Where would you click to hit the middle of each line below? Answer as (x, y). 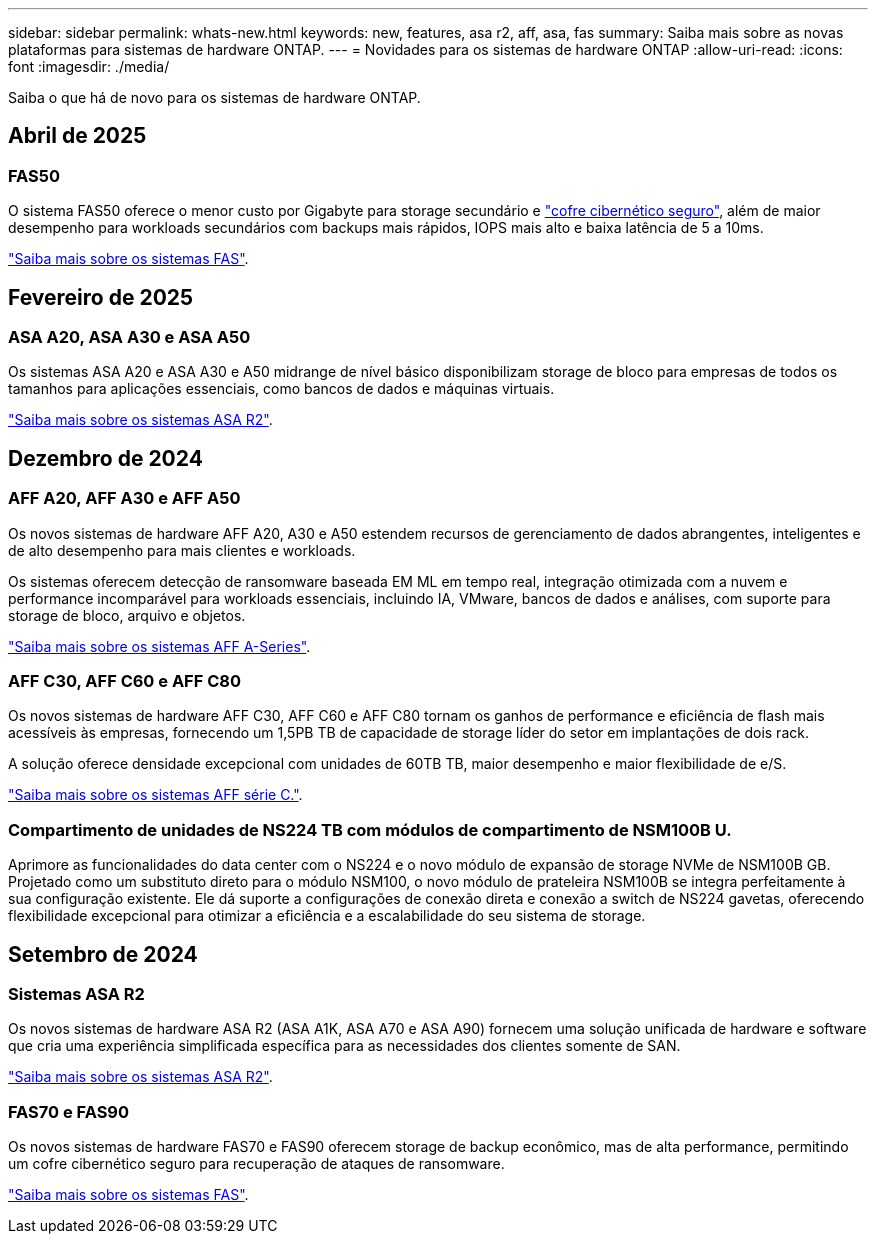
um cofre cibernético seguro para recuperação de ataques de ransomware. (256, 1164)
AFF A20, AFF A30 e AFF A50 (124, 498)
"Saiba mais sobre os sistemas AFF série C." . (155, 795)
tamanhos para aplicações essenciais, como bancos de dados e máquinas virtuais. (281, 389)
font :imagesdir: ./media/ (89, 66)
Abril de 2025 (77, 136)
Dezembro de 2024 (105, 458)
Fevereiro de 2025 (101, 297)
